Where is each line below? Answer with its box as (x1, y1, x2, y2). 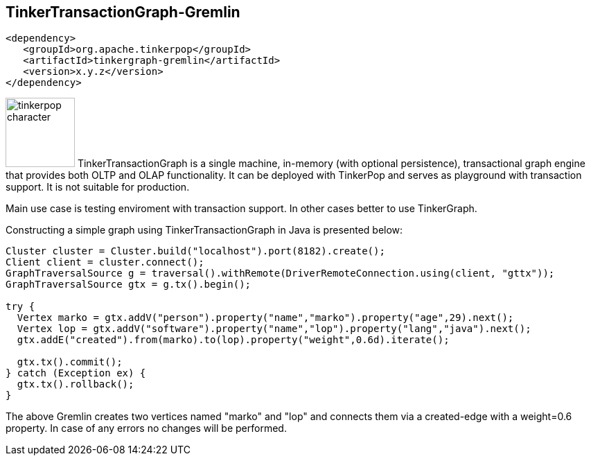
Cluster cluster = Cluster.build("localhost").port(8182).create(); (6, 245, 385, 257)
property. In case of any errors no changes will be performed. (6, 422, 287, 435)
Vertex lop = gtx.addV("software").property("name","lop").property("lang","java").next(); (17, 323, 531, 335)
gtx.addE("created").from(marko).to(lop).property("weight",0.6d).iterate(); (17, 334, 450, 346)
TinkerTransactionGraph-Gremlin (6, 3, 240, 21)
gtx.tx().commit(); (17, 356, 123, 368)
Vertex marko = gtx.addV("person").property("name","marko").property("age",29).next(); (17, 312, 514, 324)
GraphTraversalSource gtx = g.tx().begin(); (6, 279, 252, 290)
